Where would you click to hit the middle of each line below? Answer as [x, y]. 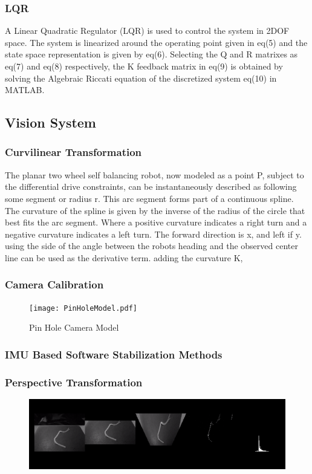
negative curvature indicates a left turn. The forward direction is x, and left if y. [153, 234]
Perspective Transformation [74, 382]
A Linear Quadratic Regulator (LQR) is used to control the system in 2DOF [147, 31]
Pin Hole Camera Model [74, 327]
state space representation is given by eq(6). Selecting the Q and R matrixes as [151, 54]
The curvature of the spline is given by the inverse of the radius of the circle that [155, 210]
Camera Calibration [54, 284]
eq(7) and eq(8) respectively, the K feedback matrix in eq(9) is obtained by [144, 66]
